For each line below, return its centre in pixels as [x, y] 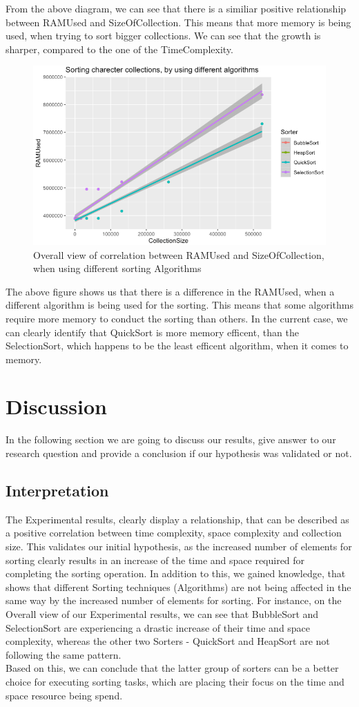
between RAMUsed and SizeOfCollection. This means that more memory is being [178, 22]
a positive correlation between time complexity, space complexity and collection [174, 533]
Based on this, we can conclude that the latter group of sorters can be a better [172, 668]
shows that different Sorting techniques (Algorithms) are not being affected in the [178, 587]
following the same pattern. [64, 654]
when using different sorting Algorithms [117, 268]
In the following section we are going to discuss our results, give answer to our [171, 439]
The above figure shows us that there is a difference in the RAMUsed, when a [170, 291]
